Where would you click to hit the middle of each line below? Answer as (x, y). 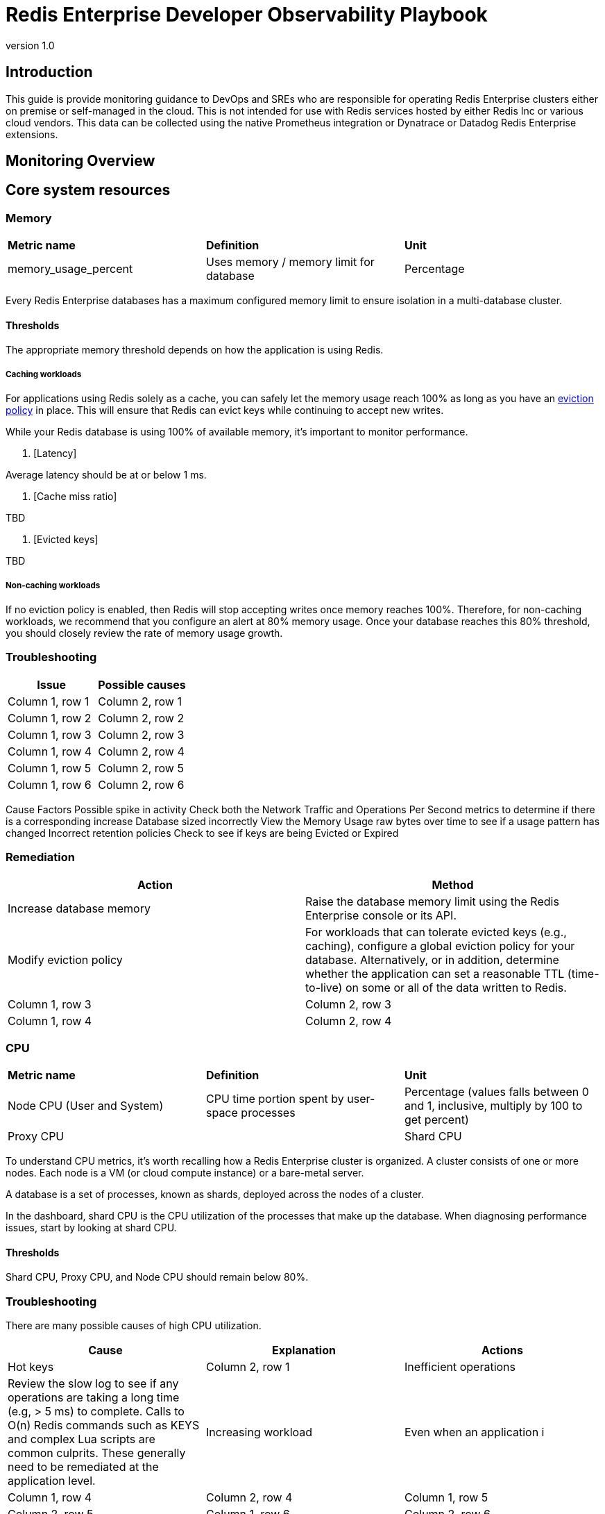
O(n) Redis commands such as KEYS (104, 1425)
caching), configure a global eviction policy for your (440, 946)
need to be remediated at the (83, 1467)
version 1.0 (30, 45)
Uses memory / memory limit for (290, 262)
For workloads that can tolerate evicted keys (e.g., (436, 932)
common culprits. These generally (97, 1453)
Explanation (304, 1350)
